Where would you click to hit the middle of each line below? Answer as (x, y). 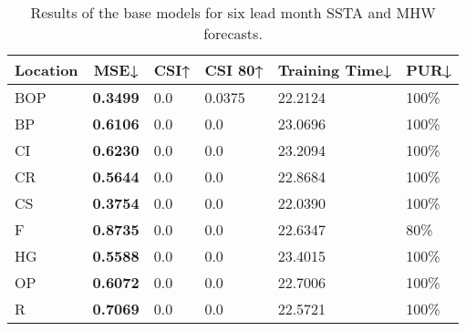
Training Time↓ (335, 70)
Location (47, 70)
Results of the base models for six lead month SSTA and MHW (233, 12)
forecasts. (233, 33)
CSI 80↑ (234, 70)
